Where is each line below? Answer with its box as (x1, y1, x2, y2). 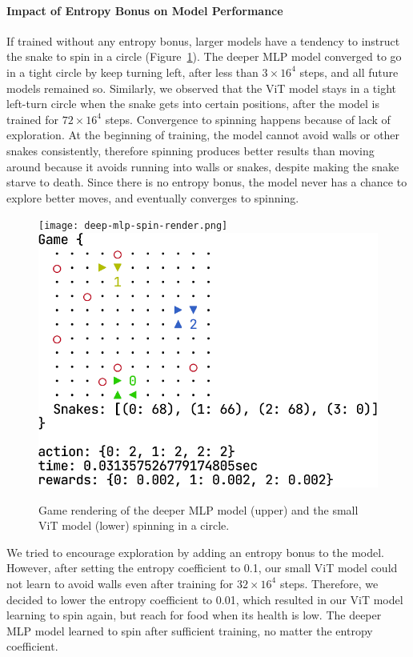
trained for (6, 110, 59, 127)
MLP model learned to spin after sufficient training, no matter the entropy (6, 622, 373, 639)
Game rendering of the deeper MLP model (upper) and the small (38, 501, 359, 518)
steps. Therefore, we (279, 575, 379, 591)
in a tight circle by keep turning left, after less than (6, 63, 259, 80)
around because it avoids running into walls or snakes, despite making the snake (6, 158, 399, 174)
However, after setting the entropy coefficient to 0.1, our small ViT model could (6, 559, 398, 576)
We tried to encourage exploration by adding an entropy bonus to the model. (6, 543, 384, 560)
